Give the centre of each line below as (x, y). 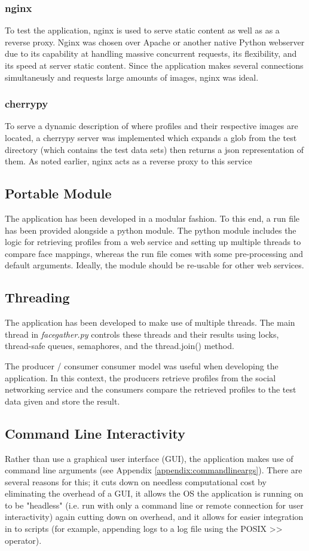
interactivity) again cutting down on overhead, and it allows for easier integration (154, 517)
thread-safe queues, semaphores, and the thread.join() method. (120, 346)
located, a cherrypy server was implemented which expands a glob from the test (151, 137)
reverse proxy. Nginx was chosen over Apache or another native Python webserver (155, 42)
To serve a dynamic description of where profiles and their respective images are (152, 126)
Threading (37, 297)
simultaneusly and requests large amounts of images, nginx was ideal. (132, 77)
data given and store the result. (62, 401)
